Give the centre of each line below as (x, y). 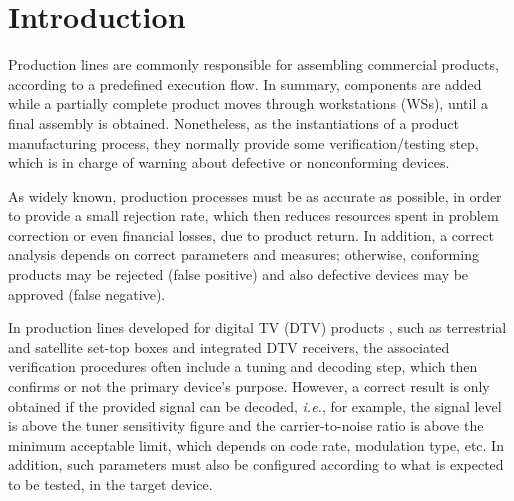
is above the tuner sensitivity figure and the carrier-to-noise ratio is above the (246, 425)
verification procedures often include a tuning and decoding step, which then (243, 366)
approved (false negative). (87, 293)
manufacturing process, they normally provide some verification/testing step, (243, 142)
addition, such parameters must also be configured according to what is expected (256, 464)
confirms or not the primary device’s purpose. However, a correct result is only (249, 386)
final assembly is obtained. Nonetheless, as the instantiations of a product (233, 122)
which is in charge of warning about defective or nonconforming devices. (229, 162)
